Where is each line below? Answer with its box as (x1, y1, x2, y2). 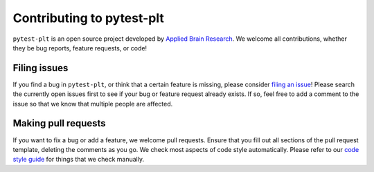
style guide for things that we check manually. (12, 155, 145, 164)
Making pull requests (12, 117, 107, 129)
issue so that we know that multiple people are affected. (12, 99, 173, 108)
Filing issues (12, 62, 69, 74)
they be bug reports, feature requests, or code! (12, 44, 148, 52)
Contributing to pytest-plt (12, 10, 164, 26)
